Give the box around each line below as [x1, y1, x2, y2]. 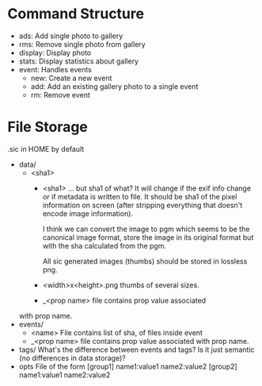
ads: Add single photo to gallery [18, 31, 123, 41]
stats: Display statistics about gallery [18, 56, 139, 66]
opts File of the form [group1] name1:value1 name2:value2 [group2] [18, 361, 238, 371]
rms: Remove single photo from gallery [18, 39, 146, 48]
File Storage [7, 118, 89, 136]
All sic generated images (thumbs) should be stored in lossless [42, 256, 248, 266]
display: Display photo [18, 48, 92, 57]
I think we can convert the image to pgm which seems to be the [42, 224, 250, 234]
